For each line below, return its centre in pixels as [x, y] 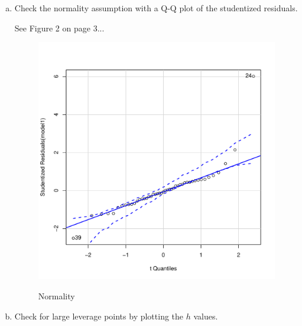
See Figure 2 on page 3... [59, 28]
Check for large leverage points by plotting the [99, 316]
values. [206, 316]
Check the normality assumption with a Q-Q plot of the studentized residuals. [156, 8]
